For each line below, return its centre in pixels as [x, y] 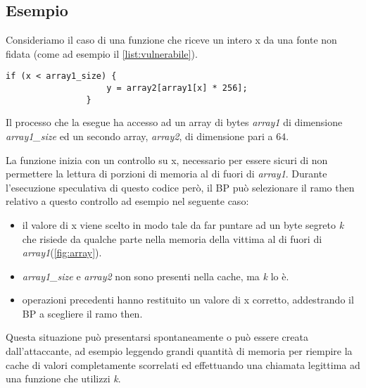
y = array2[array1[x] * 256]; [177, 88]
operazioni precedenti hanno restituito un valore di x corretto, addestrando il [188, 300]
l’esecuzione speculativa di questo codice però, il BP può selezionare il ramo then [180, 187]
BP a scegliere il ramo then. [82, 313]
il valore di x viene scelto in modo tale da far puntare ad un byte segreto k [183, 224]
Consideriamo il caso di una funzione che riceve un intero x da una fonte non [171, 40]
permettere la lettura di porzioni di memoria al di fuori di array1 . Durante [166, 174]
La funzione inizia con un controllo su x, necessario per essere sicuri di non [167, 159]
